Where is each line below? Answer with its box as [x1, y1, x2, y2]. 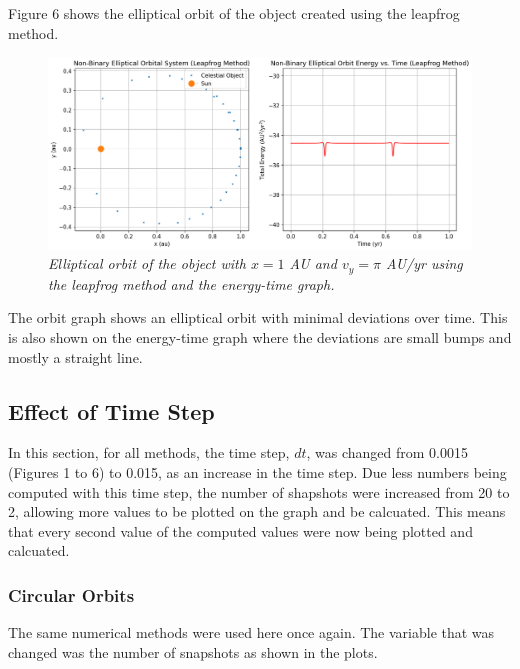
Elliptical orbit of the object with [48, 253, 246, 274]
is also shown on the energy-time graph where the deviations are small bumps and [8, 326, 512, 347]
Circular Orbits [8, 582, 135, 607]
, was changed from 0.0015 [306, 442, 469, 463]
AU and [289, 253, 337, 274]
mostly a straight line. [8, 346, 143, 367]
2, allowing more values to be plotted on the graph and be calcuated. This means [8, 501, 506, 522]
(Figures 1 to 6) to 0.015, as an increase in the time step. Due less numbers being [8, 461, 507, 482]
